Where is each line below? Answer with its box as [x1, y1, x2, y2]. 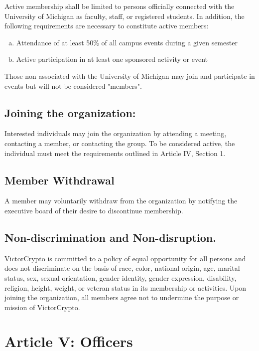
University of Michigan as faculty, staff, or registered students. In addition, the [4, 10, 245, 21]
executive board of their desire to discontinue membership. [4, 205, 183, 215]
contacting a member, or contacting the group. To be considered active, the [4, 138, 235, 148]
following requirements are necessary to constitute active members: [4, 20, 209, 31]
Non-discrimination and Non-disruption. [4, 229, 216, 245]
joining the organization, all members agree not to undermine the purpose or [4, 292, 239, 303]
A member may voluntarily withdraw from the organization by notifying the [4, 195, 238, 206]
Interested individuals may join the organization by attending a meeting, [4, 128, 227, 139]
